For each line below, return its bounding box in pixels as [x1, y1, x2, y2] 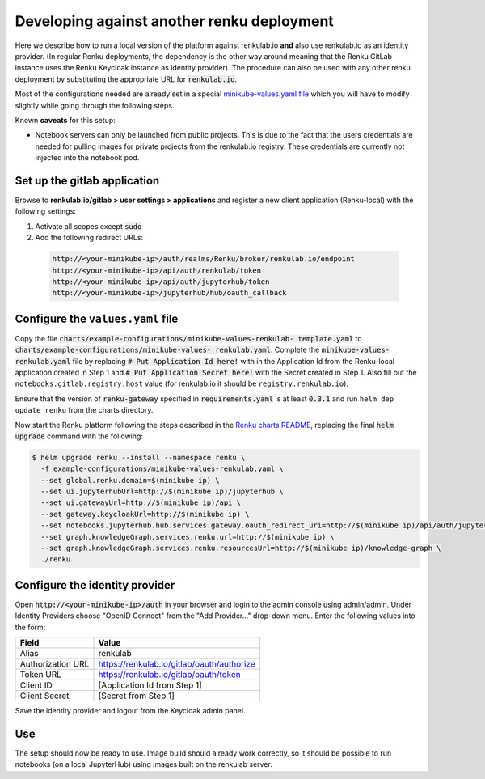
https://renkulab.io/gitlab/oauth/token [98, 669, 242, 680]
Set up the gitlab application [15, 174, 160, 188]
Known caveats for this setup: [15, 115, 116, 125]
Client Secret [19, 690, 70, 701]
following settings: [15, 206, 77, 216]
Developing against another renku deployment [15, 12, 335, 30]
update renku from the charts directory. [15, 405, 154, 415]
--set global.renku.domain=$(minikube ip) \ [40, 476, 220, 485]
